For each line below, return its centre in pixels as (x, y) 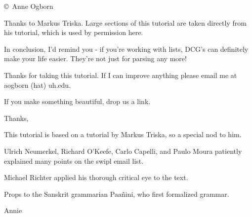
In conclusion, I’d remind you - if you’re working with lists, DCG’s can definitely (126, 49)
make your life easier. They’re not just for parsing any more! (95, 58)
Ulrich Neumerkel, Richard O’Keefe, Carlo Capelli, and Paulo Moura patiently (123, 151)
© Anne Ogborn (29, 6)
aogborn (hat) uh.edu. (38, 85)
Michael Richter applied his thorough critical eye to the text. (96, 177)
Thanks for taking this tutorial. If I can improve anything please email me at (121, 75)
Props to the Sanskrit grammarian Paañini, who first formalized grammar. (117, 194)
